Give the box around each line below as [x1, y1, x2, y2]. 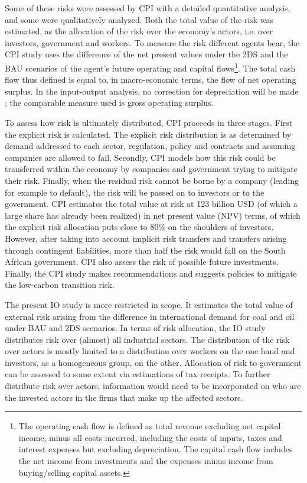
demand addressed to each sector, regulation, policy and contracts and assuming [5, 140, 296, 152]
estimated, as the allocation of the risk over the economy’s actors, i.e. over [5, 25, 273, 37]
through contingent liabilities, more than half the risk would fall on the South [5, 244, 286, 256]
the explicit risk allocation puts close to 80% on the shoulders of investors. [5, 221, 274, 233]
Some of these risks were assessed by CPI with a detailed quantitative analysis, [5, 2, 290, 14]
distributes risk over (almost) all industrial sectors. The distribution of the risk [5, 333, 290, 345]
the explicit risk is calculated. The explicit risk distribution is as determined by [5, 128, 292, 140]
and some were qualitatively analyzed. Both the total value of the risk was [5, 13, 274, 25]
